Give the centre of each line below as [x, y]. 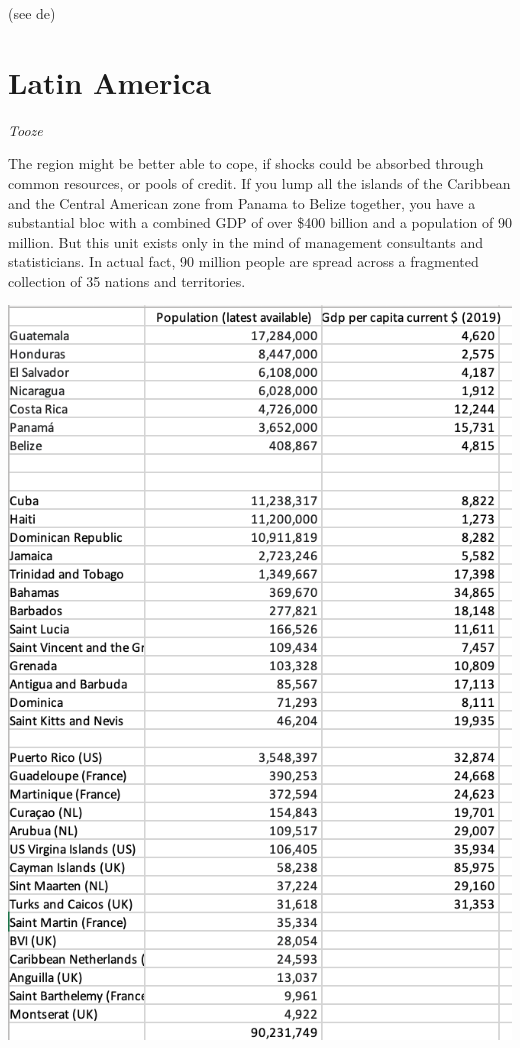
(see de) [32, 13]
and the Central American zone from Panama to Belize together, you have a [242, 202]
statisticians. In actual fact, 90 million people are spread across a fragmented [243, 261]
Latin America [110, 81]
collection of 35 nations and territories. [127, 280]
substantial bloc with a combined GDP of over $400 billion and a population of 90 [260, 222]
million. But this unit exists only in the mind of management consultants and [246, 241]
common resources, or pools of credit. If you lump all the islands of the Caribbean [259, 182]
